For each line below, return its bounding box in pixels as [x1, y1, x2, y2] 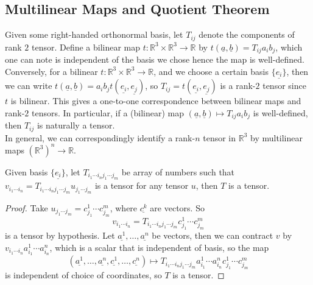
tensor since [262, 79, 306, 92]
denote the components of [199, 28, 295, 41]
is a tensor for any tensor [94, 179, 189, 192]
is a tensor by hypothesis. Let [5, 229, 115, 242]
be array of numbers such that [121, 165, 235, 178]
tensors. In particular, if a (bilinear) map [31, 106, 185, 119]
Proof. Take [5, 201, 48, 214]
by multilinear [250, 131, 303, 144]
